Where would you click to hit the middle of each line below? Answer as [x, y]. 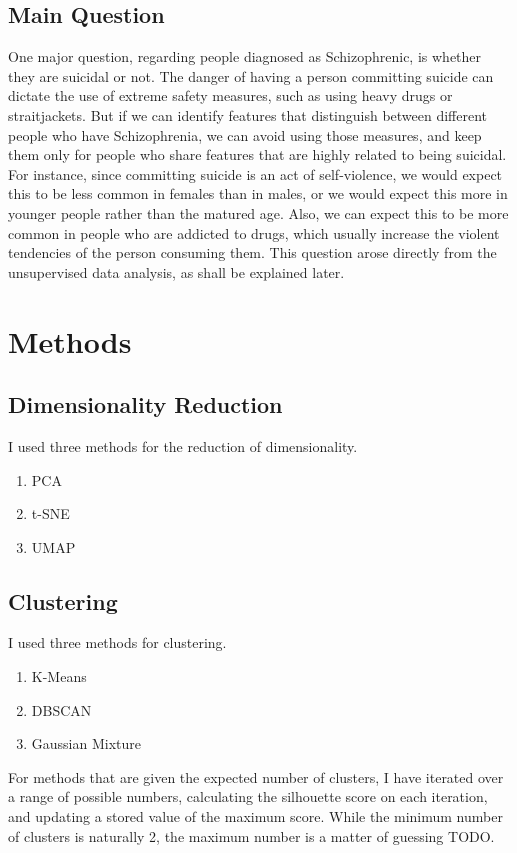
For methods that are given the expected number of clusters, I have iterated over [256, 776]
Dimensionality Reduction [145, 404]
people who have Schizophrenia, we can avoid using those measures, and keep [245, 134]
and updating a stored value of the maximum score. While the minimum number [255, 816]
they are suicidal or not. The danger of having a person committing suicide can [251, 75]
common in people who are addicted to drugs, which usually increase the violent [254, 232]
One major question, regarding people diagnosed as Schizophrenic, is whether [245, 56]
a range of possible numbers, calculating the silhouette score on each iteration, [248, 796]
